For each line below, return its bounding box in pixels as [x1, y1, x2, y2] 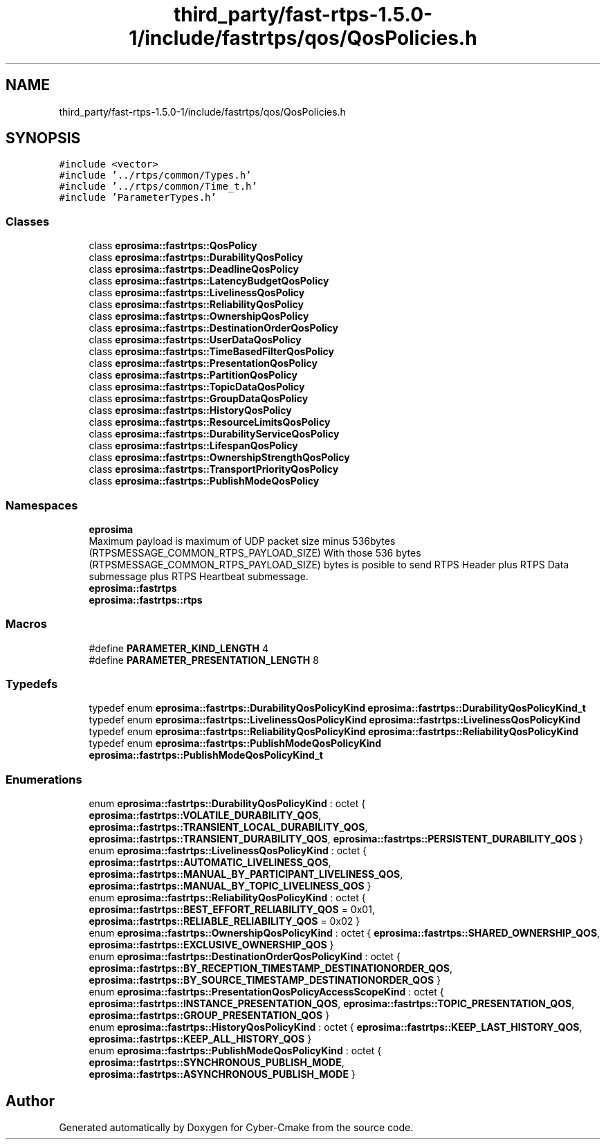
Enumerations [6, 772, 82, 786]
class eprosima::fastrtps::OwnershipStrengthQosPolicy [89, 451, 350, 464]
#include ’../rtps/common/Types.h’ [59, 170, 252, 181]
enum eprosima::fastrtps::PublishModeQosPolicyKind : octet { [89, 1045, 382, 1057]
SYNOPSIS [6, 129, 81, 147]
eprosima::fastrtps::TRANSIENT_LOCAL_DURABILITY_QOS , [89, 821, 368, 833]
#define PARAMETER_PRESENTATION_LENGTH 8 [89, 653, 319, 666]
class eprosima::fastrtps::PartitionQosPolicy [89, 369, 297, 381]
